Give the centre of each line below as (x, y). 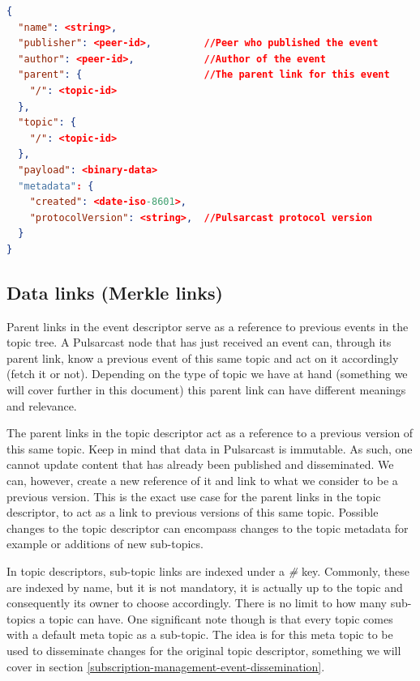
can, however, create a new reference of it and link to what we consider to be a (202, 481)
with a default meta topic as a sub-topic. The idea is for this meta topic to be (200, 634)
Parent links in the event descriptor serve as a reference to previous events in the (208, 326)
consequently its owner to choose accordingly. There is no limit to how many (197, 603)
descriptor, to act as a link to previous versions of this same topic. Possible (193, 512)
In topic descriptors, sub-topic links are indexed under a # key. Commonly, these (208, 571)
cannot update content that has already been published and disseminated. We (200, 464)
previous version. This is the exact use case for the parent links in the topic (194, 496)
